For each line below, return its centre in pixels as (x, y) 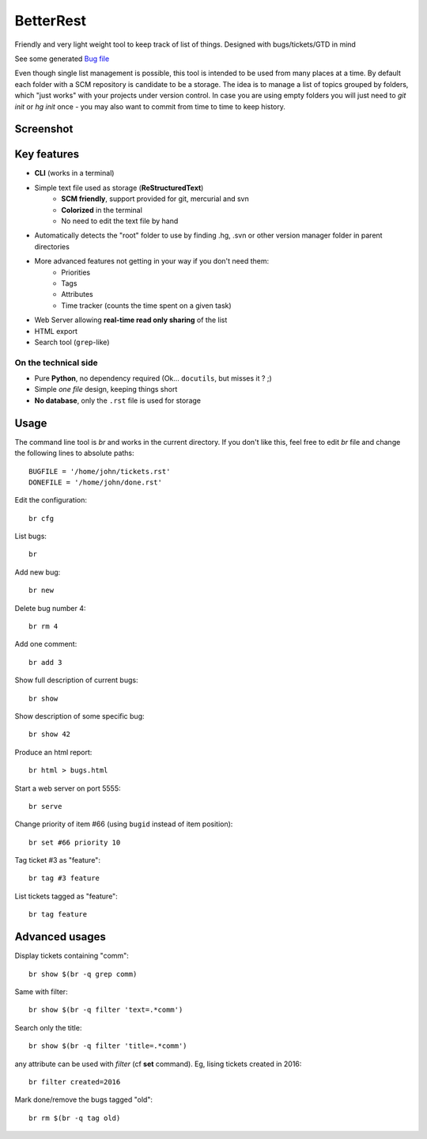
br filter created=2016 (75, 1082)
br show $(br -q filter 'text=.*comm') (106, 1010)
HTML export (56, 331)
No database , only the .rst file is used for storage (118, 401)
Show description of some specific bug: (80, 716)
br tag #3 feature (64, 878)
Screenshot (44, 129)
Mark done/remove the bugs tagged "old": (84, 1099)
